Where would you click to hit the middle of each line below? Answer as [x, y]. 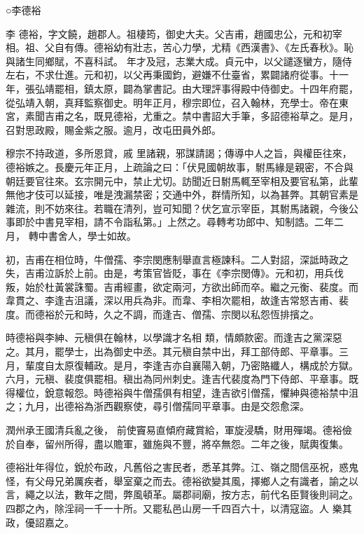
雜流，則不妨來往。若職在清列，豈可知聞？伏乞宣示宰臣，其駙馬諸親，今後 [177, 208]
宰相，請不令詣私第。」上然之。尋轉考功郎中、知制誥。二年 [199, 222]
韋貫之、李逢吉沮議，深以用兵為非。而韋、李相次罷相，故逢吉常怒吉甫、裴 [177, 300]
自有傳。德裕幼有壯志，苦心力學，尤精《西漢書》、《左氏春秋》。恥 [204, 47]
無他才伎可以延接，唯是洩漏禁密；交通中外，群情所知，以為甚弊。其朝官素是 [182, 194]
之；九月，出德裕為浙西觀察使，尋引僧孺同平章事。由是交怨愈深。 [157, 406]
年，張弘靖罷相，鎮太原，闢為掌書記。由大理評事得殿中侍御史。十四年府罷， [182, 88]
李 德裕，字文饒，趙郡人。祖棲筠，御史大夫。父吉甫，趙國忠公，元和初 [169, 33]
